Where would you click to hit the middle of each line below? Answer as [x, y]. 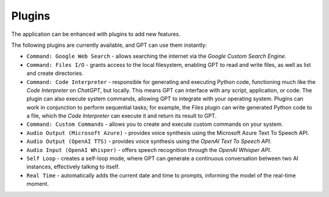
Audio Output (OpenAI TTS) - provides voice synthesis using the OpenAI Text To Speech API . [149, 141]
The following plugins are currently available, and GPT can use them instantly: [109, 45]
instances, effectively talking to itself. [73, 167]
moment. [37, 184]
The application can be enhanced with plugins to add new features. [96, 34]
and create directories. [55, 74]
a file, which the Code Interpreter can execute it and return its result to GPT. [122, 116]
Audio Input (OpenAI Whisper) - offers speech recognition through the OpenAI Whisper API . [149, 150]
